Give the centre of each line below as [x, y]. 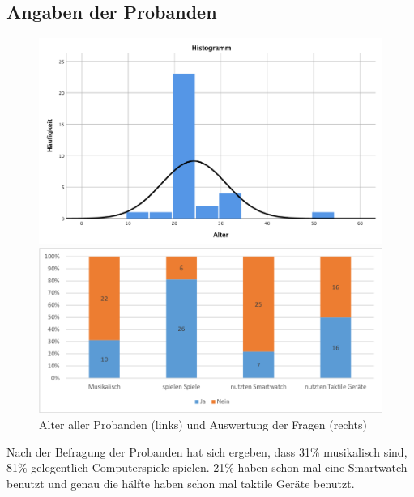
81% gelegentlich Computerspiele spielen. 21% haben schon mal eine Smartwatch [207, 467]
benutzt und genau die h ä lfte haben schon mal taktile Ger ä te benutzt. [181, 483]
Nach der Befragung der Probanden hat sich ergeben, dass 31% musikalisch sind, [207, 451]
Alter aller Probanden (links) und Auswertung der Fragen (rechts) [203, 424]
